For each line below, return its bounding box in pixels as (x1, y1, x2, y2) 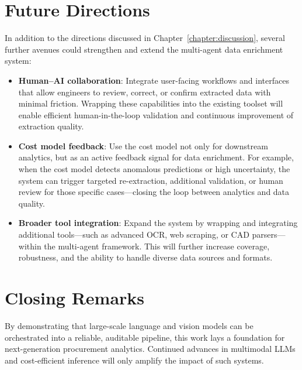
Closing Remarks (5, 286, 145, 309)
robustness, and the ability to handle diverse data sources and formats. (18, 251, 273, 263)
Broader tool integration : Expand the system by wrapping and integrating (18, 217, 298, 229)
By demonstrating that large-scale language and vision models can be (5, 319, 254, 331)
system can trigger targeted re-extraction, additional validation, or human (18, 174, 283, 186)
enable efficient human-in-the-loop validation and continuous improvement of (18, 108, 294, 121)
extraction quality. (18, 120, 84, 132)
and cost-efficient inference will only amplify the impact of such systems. (5, 354, 264, 366)
